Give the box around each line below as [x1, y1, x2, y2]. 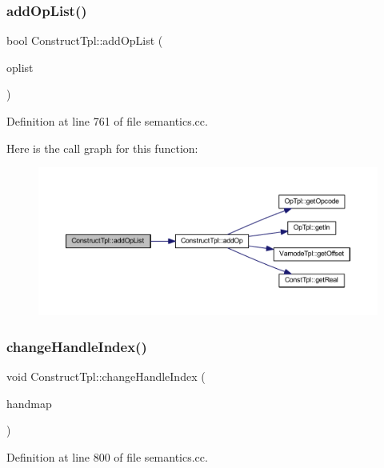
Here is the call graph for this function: [6, 139, 198, 156]
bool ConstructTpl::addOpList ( [6, 32, 163, 49]
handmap [6, 394, 52, 411]
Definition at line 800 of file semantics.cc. [6, 448, 208, 465]
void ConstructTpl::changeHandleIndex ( [6, 368, 206, 385]
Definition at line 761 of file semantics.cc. [6, 113, 208, 129]
